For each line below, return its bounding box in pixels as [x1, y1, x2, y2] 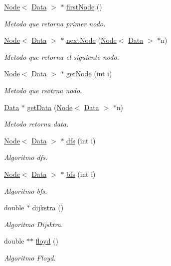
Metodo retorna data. [4, 119, 69, 129]
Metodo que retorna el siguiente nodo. [4, 51, 119, 62]
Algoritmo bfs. [4, 185, 47, 196]
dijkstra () [32, 202, 64, 213]
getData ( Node [27, 102, 73, 112]
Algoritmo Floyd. [4, 252, 56, 263]
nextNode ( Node [66, 35, 117, 45]
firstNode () [66, 1, 102, 11]
